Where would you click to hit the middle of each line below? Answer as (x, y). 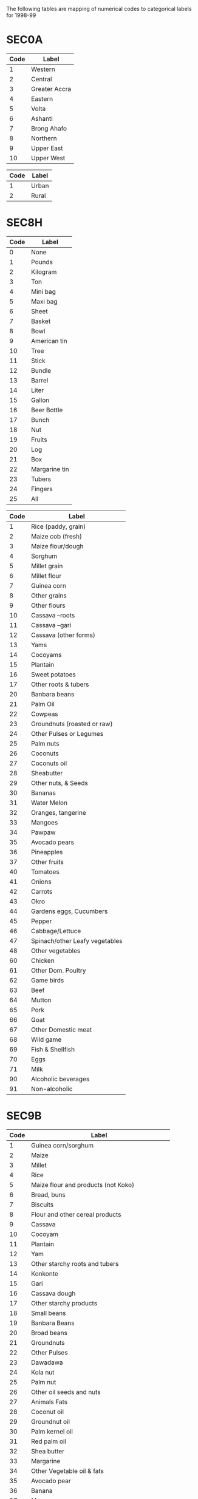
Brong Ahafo (49, 128)
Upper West (48, 158)
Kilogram (44, 271)
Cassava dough (53, 1293)
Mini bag (43, 291)
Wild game (46, 1039)
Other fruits (47, 862)
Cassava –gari (51, 625)
